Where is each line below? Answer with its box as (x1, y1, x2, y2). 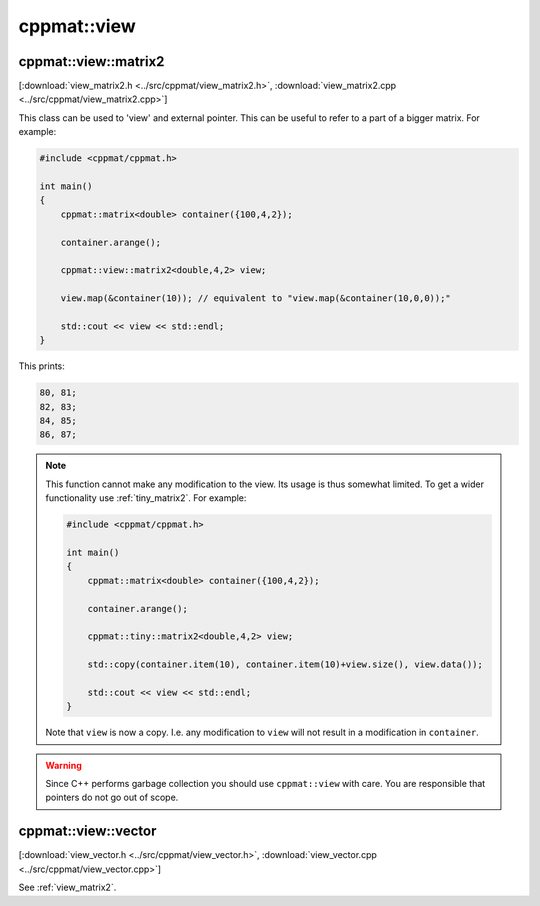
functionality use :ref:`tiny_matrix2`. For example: (45, 492, 247, 504)
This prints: (18, 360, 65, 372)
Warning (45, 759, 82, 771)
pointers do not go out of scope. (45, 791, 179, 804)
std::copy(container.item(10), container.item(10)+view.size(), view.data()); (87, 659, 484, 670)
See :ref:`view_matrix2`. (18, 881, 117, 894)
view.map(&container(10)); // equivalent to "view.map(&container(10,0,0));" (60, 293, 452, 304)
